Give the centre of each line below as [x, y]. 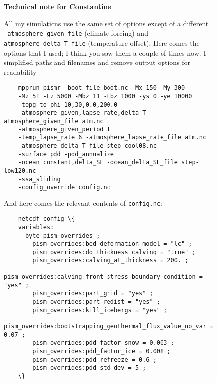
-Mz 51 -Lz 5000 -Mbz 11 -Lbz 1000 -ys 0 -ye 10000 [105, 96]
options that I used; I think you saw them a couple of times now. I [105, 52]
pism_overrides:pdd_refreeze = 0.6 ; [94, 359]
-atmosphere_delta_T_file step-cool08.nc [87, 146]
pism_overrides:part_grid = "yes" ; [93, 293]
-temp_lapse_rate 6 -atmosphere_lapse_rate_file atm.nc [112, 138]
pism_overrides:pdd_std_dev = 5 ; [89, 368]
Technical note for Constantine [58, 6]
